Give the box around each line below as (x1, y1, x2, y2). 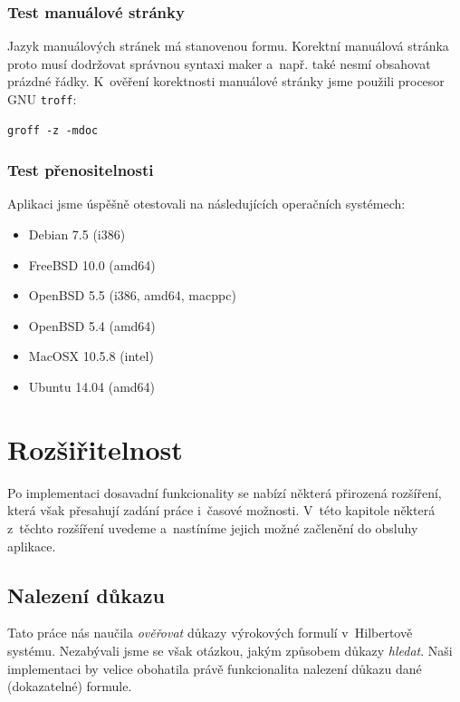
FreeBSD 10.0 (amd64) (28, 255, 156, 274)
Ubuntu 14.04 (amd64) (28, 377, 156, 396)
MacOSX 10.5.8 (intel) (28, 346, 154, 366)
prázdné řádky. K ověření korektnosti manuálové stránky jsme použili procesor (7, 72, 445, 91)
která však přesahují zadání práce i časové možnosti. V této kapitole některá (7, 501, 436, 520)
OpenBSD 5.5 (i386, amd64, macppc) (28, 286, 236, 305)
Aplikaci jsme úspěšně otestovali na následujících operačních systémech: (7, 194, 406, 213)
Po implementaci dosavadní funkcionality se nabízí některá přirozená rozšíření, (7, 483, 442, 502)
